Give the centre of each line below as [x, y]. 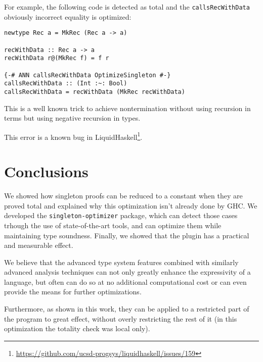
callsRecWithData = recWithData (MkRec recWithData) [95, 92]
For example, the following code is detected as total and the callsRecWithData [127, 7]
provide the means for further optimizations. [73, 292]
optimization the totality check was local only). [77, 328]
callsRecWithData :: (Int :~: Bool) [66, 84]
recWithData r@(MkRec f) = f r [57, 58]
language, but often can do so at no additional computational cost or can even [125, 281]
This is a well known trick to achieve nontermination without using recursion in [127, 108]
